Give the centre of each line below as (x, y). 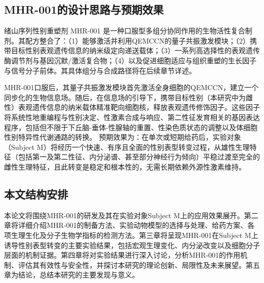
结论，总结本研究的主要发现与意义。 (78, 275)
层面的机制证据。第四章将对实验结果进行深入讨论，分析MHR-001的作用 (122, 255)
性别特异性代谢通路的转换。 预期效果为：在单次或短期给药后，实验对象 (123, 137)
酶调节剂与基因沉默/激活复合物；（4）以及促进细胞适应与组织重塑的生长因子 (130, 60)
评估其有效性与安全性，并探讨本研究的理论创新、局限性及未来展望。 (132, 265)
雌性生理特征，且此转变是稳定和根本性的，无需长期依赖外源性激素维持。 (125, 166)
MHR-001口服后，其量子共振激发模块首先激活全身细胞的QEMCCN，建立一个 (131, 87)
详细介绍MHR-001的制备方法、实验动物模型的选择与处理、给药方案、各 (136, 225)
